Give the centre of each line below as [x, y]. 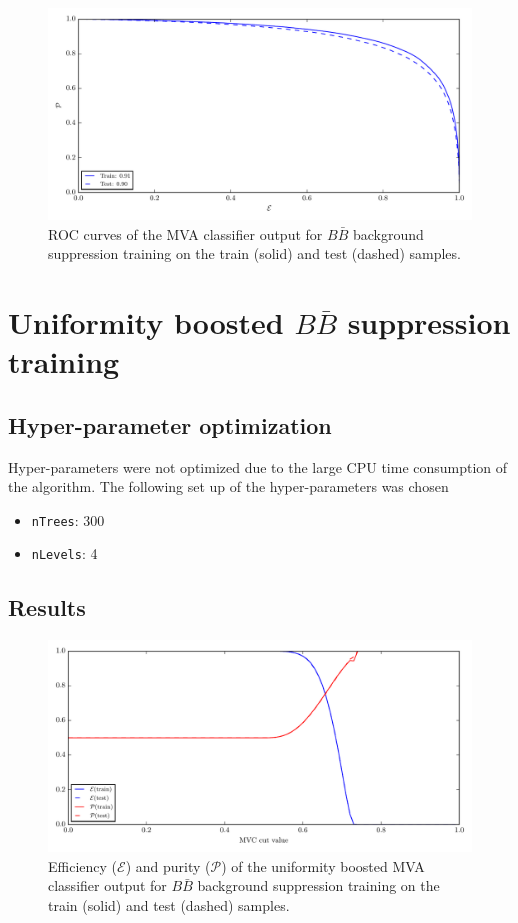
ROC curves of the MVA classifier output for [185, 233]
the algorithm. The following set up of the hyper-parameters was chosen [228, 486]
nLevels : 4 [64, 553]
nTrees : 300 [68, 519]
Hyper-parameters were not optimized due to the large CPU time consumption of [258, 466]
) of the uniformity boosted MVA [323, 865]
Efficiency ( [83, 865]
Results [47, 607]
